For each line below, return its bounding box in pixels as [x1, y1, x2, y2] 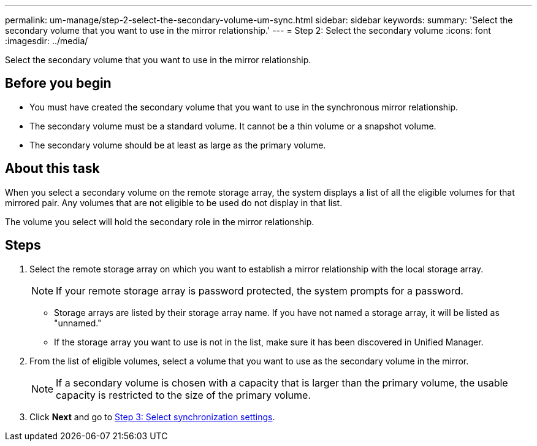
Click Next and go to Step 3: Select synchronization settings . [29, 411, 275, 422]
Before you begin [5, 75, 112, 91]
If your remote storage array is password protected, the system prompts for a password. [56, 284, 463, 297]
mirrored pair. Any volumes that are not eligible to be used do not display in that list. [5, 197, 343, 208]
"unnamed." [54, 317, 102, 328]
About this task [5, 161, 100, 177]
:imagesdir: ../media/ [5, 36, 88, 46]
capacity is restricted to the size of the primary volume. [56, 388, 311, 401]
